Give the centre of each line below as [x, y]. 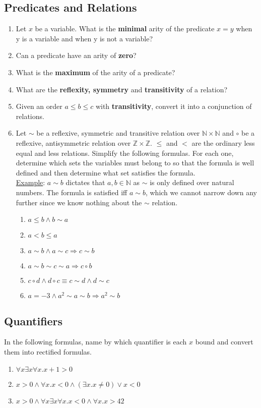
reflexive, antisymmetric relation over [73, 142]
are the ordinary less [223, 142]
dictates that [85, 182]
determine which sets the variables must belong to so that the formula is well [135, 163]
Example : [30, 182]
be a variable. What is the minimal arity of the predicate [125, 28]
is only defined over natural [192, 182]
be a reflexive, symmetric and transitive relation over [118, 133]
